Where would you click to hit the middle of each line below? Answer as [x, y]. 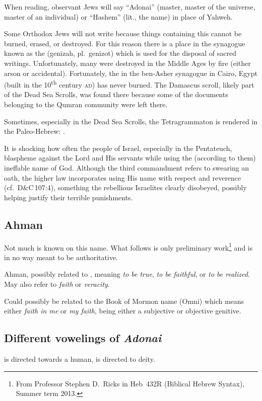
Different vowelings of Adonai [83, 338]
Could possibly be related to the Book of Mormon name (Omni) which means [124, 301]
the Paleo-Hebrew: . [35, 131]
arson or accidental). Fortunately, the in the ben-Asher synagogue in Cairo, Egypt [131, 73]
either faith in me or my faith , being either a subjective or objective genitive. [123, 311]
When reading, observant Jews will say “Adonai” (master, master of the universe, [130, 7]
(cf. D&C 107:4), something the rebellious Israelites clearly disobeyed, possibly [125, 187]
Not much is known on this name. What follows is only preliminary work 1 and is [128, 247]
